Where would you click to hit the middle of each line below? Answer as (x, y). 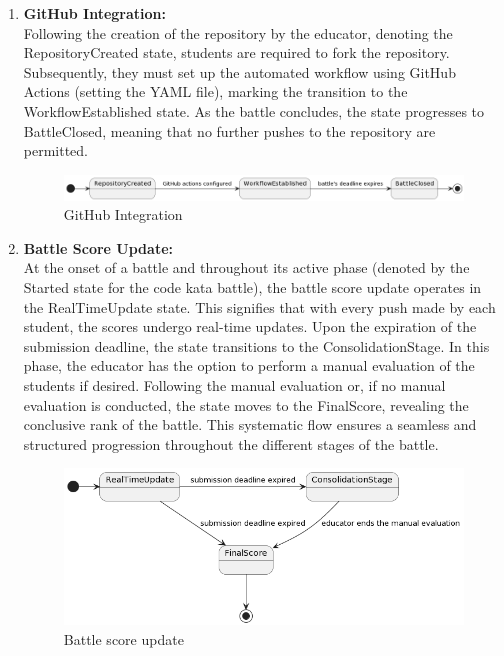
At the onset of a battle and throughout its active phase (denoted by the (246, 267)
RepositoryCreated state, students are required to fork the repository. (236, 52)
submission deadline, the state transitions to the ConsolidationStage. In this (256, 345)
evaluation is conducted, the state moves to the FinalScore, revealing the (246, 404)
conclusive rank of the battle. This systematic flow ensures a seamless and (250, 424)
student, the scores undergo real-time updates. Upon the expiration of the (250, 326)
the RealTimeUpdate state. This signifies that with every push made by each (259, 306)
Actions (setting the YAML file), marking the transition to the (215, 91)
